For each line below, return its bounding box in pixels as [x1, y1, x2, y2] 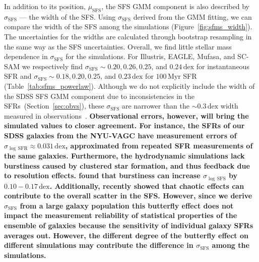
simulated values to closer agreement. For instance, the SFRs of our [4, 120, 245, 131]
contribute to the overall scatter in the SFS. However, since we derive [4, 190, 252, 201]
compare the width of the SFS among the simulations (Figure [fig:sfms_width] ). [4, 21, 252, 32]
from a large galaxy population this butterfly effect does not [20, 200, 234, 211]
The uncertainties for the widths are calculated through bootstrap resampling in [4, 31, 252, 41]
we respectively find [22, 61, 83, 71]
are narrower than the [122, 100, 190, 111]
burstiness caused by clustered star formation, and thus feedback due [4, 160, 250, 171]
